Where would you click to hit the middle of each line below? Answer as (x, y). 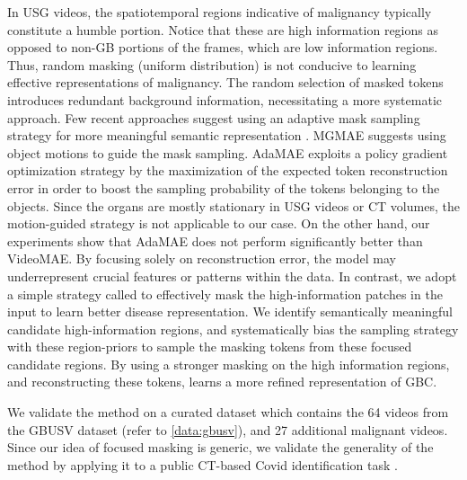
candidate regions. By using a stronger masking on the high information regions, (229, 364)
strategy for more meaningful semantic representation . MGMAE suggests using (227, 135)
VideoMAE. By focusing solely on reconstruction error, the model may (202, 258)
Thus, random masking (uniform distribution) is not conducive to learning (212, 64)
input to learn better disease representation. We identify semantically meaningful (230, 311)
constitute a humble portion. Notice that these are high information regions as (223, 29)
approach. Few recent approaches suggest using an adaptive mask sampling (214, 117)
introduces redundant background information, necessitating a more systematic (225, 99)
